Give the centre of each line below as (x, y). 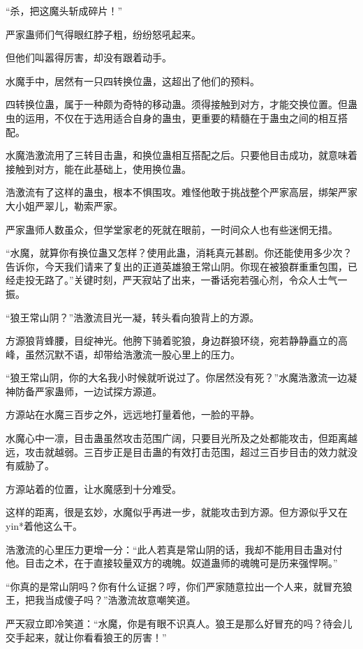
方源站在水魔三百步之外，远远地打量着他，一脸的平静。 (133, 414)
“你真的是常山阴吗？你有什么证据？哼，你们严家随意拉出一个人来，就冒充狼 (179, 586)
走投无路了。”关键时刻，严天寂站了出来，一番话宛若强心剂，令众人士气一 (181, 280)
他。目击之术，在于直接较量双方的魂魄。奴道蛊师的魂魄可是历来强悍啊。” (172, 563)
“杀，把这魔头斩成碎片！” (64, 10)
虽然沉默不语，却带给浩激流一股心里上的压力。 (132, 354)
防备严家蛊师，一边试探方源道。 (88, 391)
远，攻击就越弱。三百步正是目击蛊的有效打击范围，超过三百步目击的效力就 (177, 451)
